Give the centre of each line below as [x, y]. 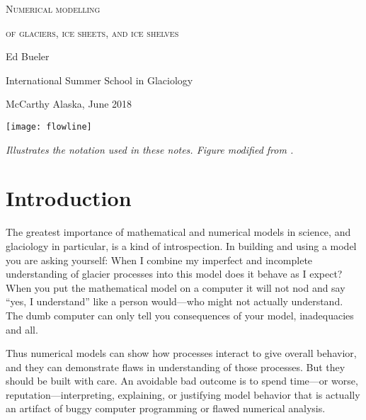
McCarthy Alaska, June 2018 [69, 104]
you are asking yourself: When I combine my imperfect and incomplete [159, 260]
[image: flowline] [49, 126]
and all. [22, 329]
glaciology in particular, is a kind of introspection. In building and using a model [181, 245]
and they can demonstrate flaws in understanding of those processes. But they [176, 367]
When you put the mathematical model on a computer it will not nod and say [176, 287]
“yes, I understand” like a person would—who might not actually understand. [175, 301]
